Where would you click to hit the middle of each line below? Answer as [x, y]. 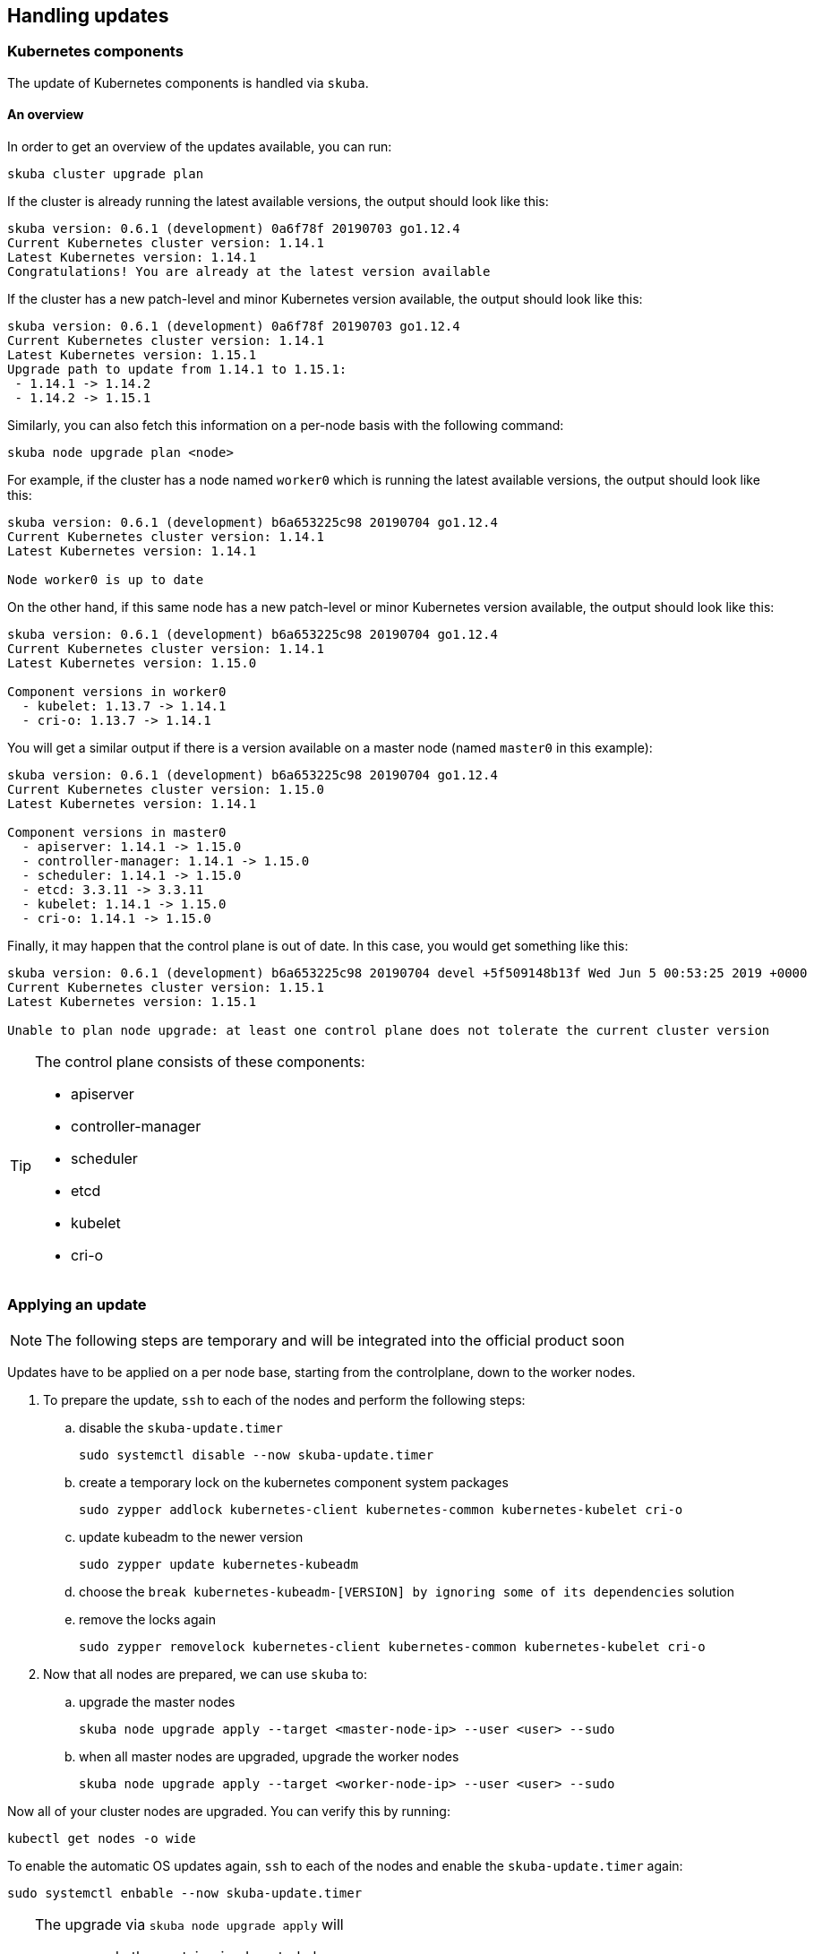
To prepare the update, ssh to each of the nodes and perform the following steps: [284, 1399]
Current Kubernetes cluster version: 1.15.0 [166, 790]
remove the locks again [148, 1619]
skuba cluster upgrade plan [106, 174]
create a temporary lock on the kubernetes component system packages [294, 1482]
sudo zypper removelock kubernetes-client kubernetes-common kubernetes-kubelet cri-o [392, 1646]
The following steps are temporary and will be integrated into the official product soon [335, 1340]
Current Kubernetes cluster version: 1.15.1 [166, 988]
